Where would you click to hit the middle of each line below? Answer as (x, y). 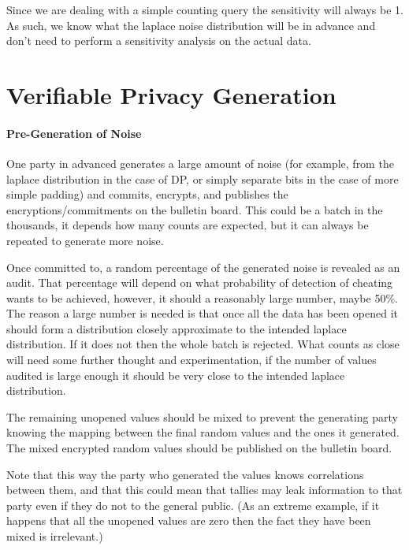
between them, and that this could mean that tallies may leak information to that (204, 490)
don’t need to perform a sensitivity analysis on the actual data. (159, 41)
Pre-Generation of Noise (74, 133)
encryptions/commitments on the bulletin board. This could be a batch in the (195, 209)
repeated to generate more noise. (85, 240)
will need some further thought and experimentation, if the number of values (191, 360)
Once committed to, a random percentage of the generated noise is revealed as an (203, 267)
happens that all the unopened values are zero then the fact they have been (189, 520)
